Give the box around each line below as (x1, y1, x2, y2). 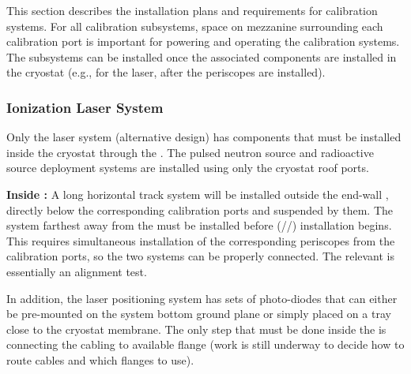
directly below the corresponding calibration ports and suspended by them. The (6, 201, 393, 218)
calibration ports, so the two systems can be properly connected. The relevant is (6, 248, 395, 264)
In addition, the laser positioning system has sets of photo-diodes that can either (6, 290, 398, 306)
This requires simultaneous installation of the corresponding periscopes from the (6, 232, 395, 249)
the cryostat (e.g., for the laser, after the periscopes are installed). (6, 64, 326, 80)
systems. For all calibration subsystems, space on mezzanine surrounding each (6, 17, 383, 34)
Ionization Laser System (6, 97, 164, 117)
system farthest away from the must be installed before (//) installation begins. (6, 217, 392, 234)
